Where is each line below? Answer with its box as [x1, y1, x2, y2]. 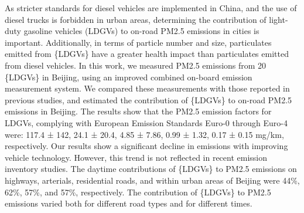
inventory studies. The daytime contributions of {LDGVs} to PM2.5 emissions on [5, 163, 297, 175]
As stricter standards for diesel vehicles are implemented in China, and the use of [5, 2, 297, 13]
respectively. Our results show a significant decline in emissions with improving [5, 140, 288, 152]
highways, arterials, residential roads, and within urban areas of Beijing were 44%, [5, 174, 300, 186]
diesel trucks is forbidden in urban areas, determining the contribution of [5, 13, 267, 25]
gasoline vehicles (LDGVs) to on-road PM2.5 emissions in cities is [23, 25, 259, 37]
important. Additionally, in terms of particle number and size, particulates [5, 36, 272, 48]
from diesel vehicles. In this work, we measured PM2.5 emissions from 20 [5, 59, 267, 71]
